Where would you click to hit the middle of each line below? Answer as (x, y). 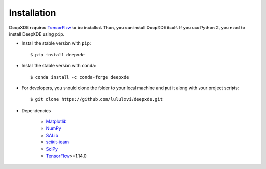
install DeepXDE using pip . (37, 34)
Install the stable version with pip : (56, 43)
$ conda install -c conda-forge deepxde (80, 77)
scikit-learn (57, 142)
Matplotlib (56, 122)
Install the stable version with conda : (59, 66)
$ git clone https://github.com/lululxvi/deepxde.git (96, 99)
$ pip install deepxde (58, 55)
